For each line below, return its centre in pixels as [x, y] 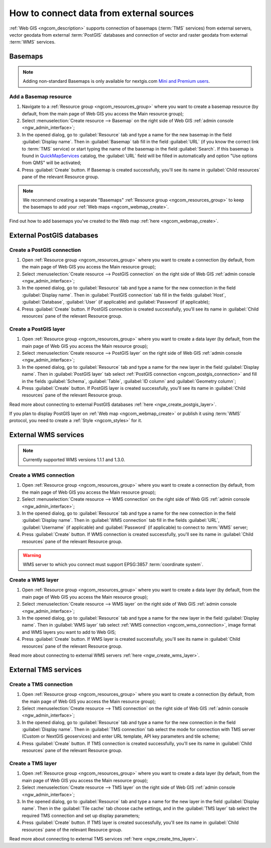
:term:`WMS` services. [32, 42]
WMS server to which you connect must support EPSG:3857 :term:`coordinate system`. [113, 564]
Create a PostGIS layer [37, 329]
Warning [32, 555]
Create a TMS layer [33, 763]
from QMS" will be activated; [51, 163]
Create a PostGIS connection [45, 250]
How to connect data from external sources [102, 13]
